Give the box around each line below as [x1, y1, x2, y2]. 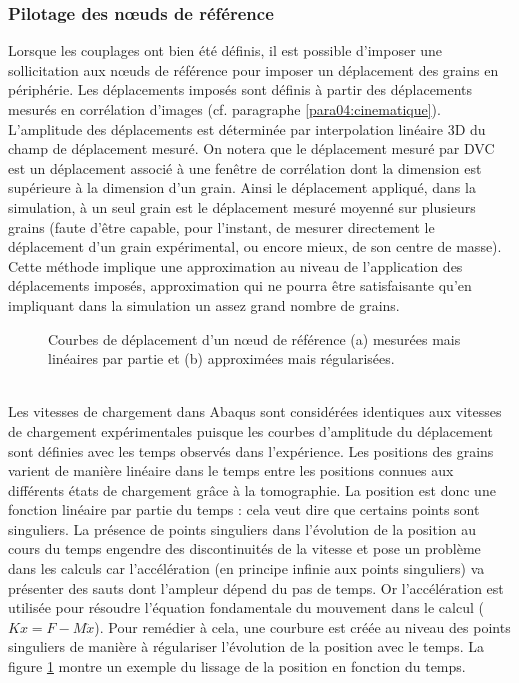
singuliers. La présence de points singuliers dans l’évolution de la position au [8, 518, 477, 539]
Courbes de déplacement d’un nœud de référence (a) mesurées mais [48, 328, 461, 349]
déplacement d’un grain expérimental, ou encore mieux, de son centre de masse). [8, 236, 502, 257]
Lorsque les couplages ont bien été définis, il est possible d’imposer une [8, 40, 443, 61]
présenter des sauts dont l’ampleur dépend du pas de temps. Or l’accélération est [8, 577, 504, 598]
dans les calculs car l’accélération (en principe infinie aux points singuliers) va [8, 558, 485, 579]
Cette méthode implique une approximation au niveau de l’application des [8, 255, 463, 276]
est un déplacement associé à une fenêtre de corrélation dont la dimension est [8, 157, 482, 178]
